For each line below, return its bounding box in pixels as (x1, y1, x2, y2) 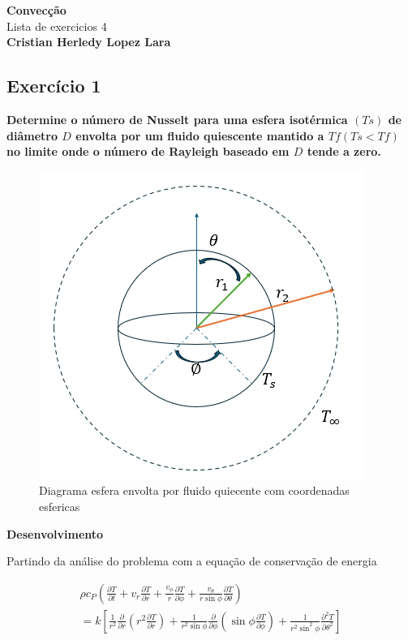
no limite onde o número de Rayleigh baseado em (6, 143, 290, 160)
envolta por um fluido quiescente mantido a (75, 127, 324, 144)
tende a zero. (307, 143, 381, 160)
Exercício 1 (6, 73, 101, 98)
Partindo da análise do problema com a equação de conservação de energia (6, 552, 377, 569)
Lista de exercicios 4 (6, 17, 107, 34)
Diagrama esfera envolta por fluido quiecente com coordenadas (39, 482, 350, 499)
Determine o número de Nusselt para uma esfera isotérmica (6, 110, 348, 127)
